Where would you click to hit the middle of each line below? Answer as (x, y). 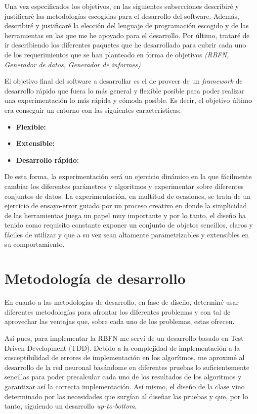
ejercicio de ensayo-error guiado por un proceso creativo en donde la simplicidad (126, 206)
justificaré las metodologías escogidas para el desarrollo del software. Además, (122, 16)
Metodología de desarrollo (95, 278)
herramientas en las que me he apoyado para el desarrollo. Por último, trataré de (127, 35)
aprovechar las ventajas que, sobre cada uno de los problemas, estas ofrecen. (120, 321)
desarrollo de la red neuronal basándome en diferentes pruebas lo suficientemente (127, 367)
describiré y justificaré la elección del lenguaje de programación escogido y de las (127, 25)
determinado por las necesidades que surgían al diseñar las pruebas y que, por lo (126, 396)
